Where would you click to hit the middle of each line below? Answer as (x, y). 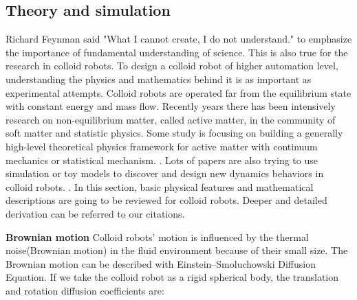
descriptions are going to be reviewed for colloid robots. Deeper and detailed (166, 200)
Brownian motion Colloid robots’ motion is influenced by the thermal (157, 236)
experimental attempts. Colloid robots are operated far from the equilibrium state (178, 92)
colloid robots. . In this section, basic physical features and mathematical (160, 186)
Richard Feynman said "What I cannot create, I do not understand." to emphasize (179, 39)
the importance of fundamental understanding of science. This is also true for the (177, 52)
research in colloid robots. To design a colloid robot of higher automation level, (172, 66)
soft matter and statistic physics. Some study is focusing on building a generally (174, 133)
